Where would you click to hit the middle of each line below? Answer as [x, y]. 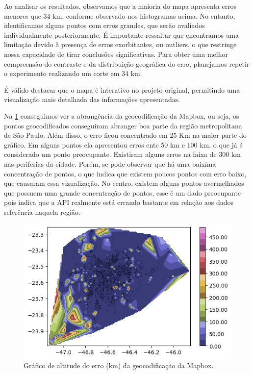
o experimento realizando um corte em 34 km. [73, 73]
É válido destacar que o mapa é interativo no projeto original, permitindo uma [122, 89]
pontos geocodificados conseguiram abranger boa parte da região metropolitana [123, 125]
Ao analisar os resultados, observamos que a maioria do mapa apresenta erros [120, 6]
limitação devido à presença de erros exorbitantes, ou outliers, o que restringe [120, 44]
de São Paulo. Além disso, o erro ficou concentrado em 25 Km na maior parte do [125, 135]
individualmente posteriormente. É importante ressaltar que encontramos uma [122, 35]
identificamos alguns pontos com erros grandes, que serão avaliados [104, 25]
